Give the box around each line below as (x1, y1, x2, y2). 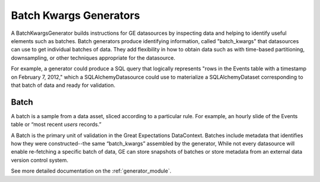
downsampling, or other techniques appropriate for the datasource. (11, 54, 176, 61)
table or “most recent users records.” (11, 121, 102, 128)
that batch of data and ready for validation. (11, 82, 116, 89)
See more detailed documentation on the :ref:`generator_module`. (11, 167, 172, 174)
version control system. (11, 157, 68, 164)
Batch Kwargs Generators (11, 9, 140, 22)
